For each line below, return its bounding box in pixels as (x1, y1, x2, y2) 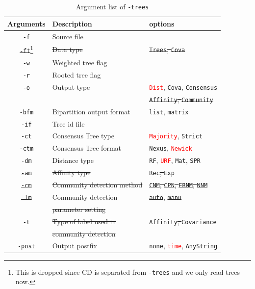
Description (52, 18, 92, 28)
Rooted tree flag (52, 69, 101, 79)
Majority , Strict (149, 131, 203, 141)
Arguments (7, 18, 46, 28)
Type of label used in (52, 216, 116, 226)
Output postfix (52, 240, 97, 251)
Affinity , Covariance (149, 216, 217, 226)
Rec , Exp (149, 167, 175, 178)
